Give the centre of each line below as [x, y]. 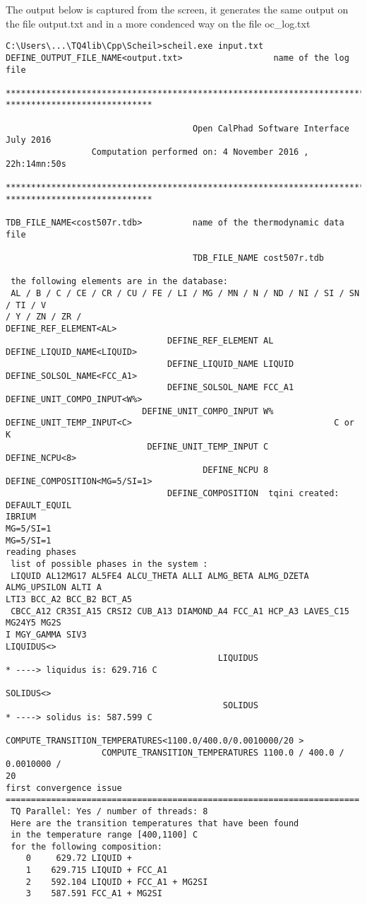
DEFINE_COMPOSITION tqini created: [253, 494]
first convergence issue [64, 788]
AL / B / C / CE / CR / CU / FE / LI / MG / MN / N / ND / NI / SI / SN [185, 293]
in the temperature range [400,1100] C [104, 835]
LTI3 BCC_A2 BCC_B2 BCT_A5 [69, 600]
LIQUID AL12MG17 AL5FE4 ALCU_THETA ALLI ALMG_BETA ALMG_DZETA [160, 576]
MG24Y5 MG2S [34, 623]
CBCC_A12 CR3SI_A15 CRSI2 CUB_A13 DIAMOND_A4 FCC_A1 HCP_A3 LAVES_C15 [180, 611]
